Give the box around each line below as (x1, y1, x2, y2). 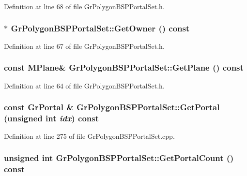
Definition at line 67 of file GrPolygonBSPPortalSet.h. (4, 41, 165, 51)
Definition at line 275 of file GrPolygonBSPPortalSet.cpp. (4, 131, 175, 141)
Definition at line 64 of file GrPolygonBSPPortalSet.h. (4, 80, 165, 90)
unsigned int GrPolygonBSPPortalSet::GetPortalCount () (4, 151, 234, 163)
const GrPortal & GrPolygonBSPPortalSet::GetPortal (4, 101, 220, 113)
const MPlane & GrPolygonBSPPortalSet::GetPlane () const (4, 61, 244, 73)
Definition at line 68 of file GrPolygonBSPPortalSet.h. (4, 1, 165, 11)
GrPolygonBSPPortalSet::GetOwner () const (11, 22, 190, 34)
